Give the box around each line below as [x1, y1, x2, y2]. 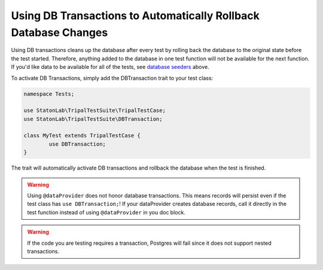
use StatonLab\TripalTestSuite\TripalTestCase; [23, 107, 166, 114]
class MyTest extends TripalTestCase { [23, 132, 141, 139]
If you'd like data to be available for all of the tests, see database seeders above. [11, 63, 209, 71]
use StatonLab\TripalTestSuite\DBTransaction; [23, 116, 163, 122]
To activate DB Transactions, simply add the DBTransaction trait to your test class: [11, 74, 214, 81]
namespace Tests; [23, 90, 75, 97]
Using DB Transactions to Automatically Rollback [11, 9, 260, 22]
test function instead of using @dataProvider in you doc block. [27, 208, 185, 216]
